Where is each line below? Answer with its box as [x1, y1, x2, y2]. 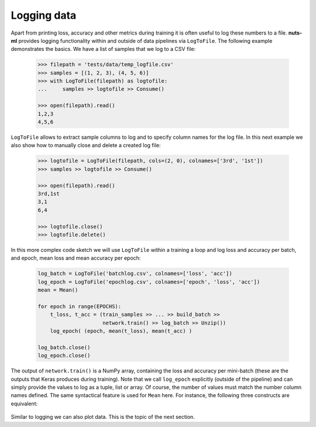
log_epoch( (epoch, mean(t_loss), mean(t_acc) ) [50, 328, 193, 334]
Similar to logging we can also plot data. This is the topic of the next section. [11, 414, 195, 421]
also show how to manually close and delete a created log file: [11, 142, 161, 149]
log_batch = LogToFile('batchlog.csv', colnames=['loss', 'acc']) [37, 270, 232, 277]
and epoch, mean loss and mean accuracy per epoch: [11, 255, 141, 262]
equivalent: [11, 400, 38, 407]
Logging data [11, 9, 77, 22]
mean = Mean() [37, 287, 78, 293]
